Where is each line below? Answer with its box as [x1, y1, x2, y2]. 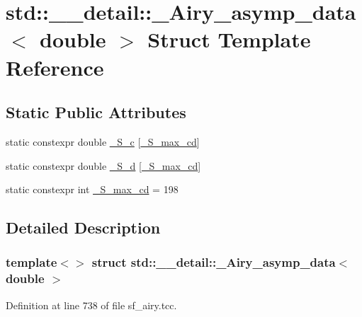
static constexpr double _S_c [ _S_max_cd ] [6, 134, 200, 149]
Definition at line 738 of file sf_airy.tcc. [6, 297, 177, 312]
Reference [6, 52, 104, 81]
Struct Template [147, 25, 311, 54]
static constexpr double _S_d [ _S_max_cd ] [6, 158, 201, 173]
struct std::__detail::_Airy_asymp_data [91, 253, 336, 271]
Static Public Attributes [6, 101, 186, 123]
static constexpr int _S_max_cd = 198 [6, 182, 179, 197]
